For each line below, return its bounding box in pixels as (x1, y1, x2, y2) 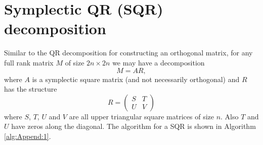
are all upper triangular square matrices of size (69, 111, 214, 121)
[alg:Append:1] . (4, 130, 51, 141)
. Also (221, 111, 239, 121)
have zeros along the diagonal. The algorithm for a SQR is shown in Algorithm (11, 121, 256, 131)
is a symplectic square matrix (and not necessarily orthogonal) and (32, 74, 240, 84)
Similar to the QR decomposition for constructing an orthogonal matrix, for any (4, 47, 253, 58)
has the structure (4, 84, 57, 94)
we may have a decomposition (112, 57, 205, 67)
